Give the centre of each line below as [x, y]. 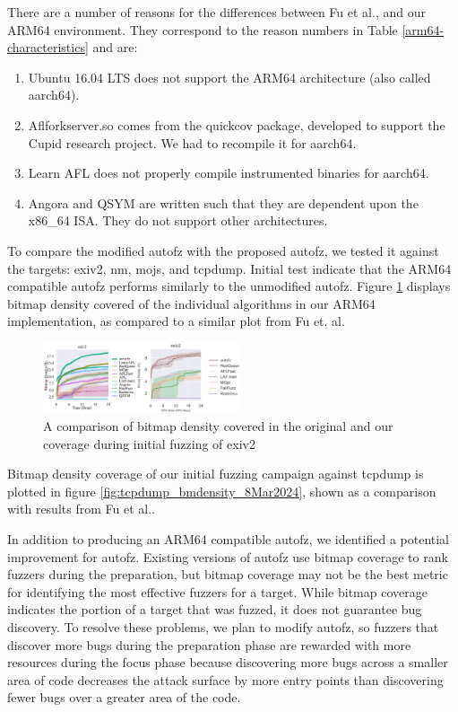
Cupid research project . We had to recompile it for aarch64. [192, 142]
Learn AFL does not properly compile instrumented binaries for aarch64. [229, 173]
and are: [115, 47]
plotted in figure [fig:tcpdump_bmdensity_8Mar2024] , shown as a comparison [222, 491]
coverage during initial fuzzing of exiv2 [149, 443]
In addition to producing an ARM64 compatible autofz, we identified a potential [229, 539]
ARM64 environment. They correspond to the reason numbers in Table [203, 29]
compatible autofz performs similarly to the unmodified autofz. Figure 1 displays [229, 286]
